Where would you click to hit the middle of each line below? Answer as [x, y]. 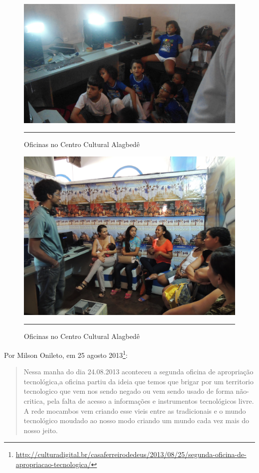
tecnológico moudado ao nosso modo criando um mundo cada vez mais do [136, 420]
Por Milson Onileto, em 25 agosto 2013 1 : [66, 354]
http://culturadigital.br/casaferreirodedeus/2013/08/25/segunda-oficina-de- [131, 454]
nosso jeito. [41, 430]
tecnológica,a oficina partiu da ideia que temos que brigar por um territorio [139, 381]
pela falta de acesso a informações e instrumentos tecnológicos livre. [150, 400]
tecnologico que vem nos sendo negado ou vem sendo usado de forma [129, 391]
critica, [34, 400]
